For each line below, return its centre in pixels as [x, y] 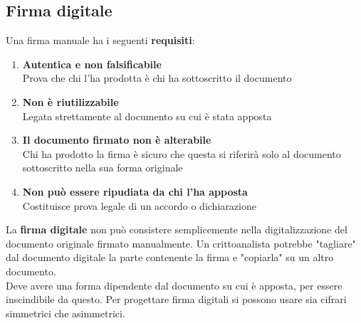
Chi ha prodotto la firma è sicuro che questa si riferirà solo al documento [182, 153]
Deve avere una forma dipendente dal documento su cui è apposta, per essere [174, 285]
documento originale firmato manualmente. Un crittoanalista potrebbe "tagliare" [181, 243]
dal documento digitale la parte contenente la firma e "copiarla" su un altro [170, 257]
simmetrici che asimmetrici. [66, 313]
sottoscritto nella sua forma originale [103, 168]
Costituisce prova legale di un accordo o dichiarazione [139, 205]
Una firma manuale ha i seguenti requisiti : [100, 40]
